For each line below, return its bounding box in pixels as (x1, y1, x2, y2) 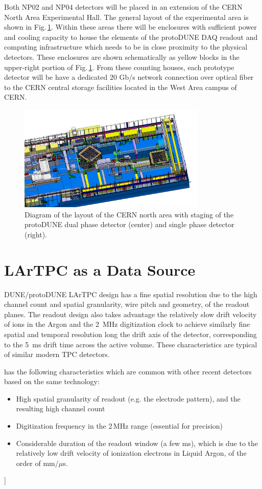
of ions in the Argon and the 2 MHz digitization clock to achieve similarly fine (4, 319, 250, 329)
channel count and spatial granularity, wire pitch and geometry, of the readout (4, 299, 250, 309)
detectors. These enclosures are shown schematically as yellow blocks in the (4, 51, 240, 62)
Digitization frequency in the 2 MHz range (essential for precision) (16, 420, 223, 431)
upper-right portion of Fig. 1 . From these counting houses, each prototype (4, 61, 234, 72)
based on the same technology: (4, 376, 100, 387)
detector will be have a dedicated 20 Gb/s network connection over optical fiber (4, 72, 254, 82)
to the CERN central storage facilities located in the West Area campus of (4, 81, 237, 92)
